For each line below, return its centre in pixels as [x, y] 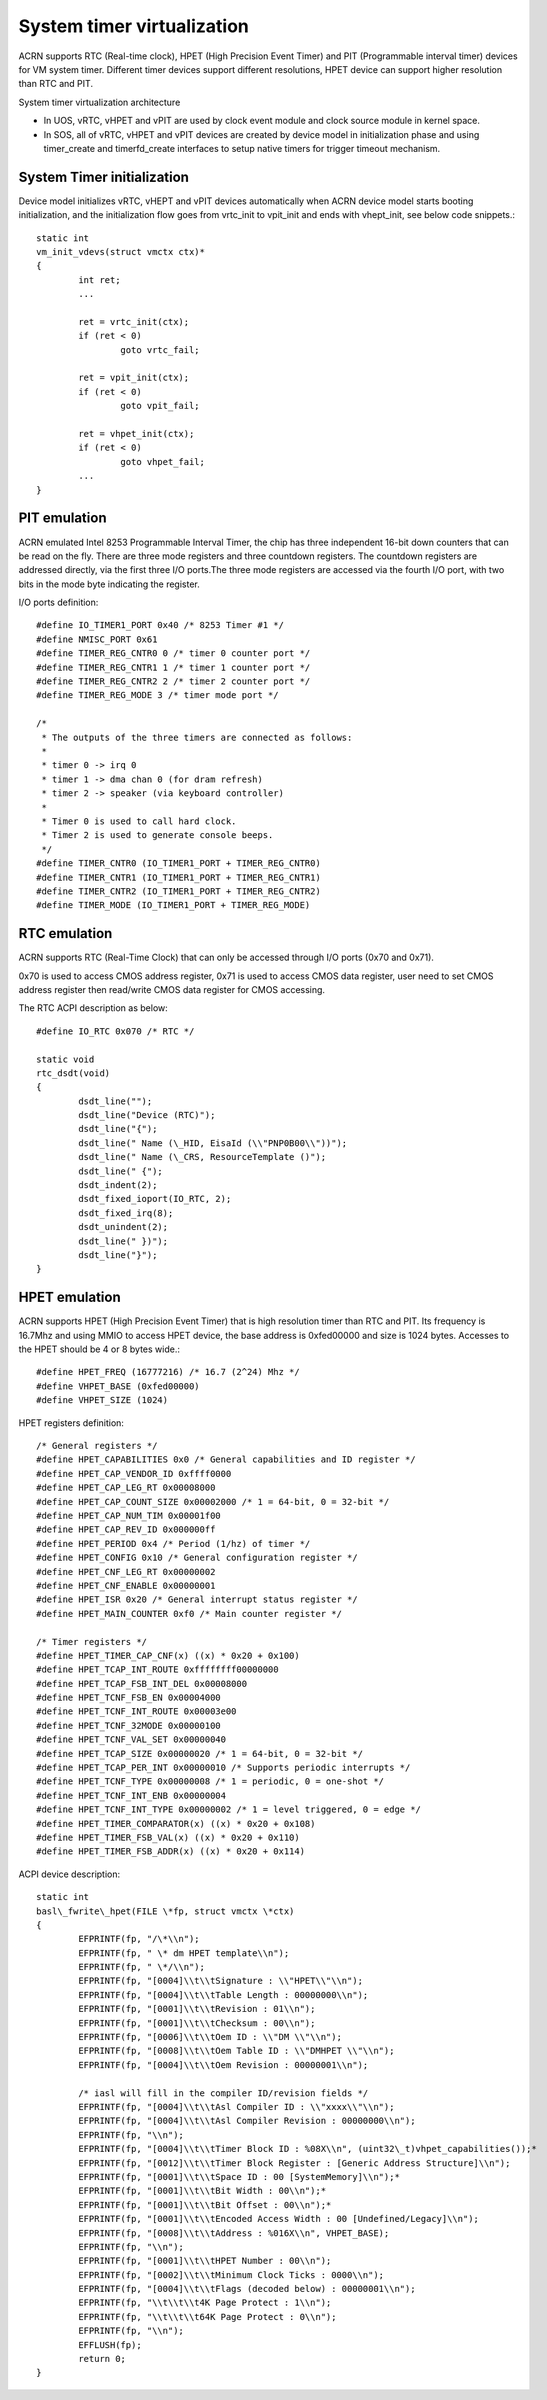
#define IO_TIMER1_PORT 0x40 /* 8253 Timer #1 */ [160, 625]
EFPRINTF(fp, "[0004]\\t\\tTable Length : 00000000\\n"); [223, 1994]
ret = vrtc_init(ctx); [134, 321]
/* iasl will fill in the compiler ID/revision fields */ [223, 2093]
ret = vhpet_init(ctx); [136, 434]
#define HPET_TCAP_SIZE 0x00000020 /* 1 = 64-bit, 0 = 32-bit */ [200, 1753]
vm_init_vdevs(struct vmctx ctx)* [120, 251]
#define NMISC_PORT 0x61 [97, 639]
